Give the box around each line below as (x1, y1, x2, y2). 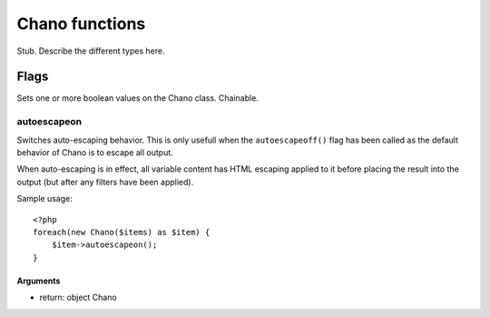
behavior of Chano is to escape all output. (16, 146, 174, 158)
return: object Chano (39, 292, 117, 303)
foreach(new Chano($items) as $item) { (33, 227, 211, 237)
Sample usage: (16, 193, 73, 204)
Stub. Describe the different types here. (16, 45, 165, 56)
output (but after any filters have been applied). (16, 176, 194, 187)
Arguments (16, 275, 61, 286)
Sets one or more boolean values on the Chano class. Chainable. (16, 93, 259, 104)
